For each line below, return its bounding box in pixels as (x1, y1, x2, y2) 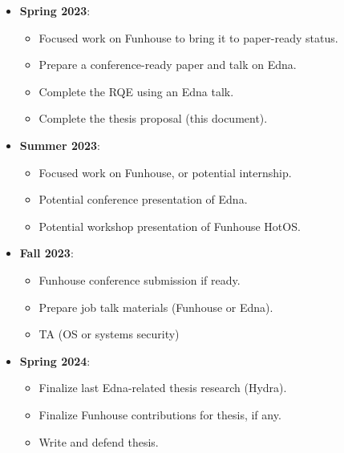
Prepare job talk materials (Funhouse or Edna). (38, 298, 273, 315)
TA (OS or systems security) (38, 326, 180, 342)
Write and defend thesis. (38, 433, 159, 450)
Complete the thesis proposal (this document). (38, 110, 268, 127)
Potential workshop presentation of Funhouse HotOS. (38, 217, 301, 234)
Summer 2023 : (19, 136, 100, 153)
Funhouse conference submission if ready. (38, 271, 241, 288)
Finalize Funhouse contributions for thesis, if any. (38, 406, 281, 423)
